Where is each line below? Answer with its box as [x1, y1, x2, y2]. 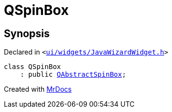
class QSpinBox [4, 63, 61, 71]
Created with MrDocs [4, 85, 72, 94]
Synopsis [4, 27, 50, 40]
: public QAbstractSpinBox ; [20, 70, 126, 79]
